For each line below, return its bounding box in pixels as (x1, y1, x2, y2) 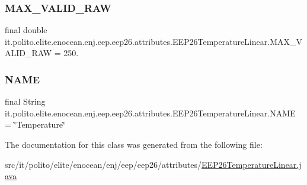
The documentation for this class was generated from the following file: (5, 138, 263, 150)
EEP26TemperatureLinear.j (201, 158, 302, 170)
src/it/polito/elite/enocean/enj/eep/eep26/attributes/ (5, 158, 202, 170)
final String (5, 95, 46, 108)
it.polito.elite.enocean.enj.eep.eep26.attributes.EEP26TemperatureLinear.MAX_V (5, 35, 302, 47)
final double (5, 24, 47, 36)
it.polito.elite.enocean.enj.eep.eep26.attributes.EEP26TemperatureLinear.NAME (5, 106, 296, 119)
